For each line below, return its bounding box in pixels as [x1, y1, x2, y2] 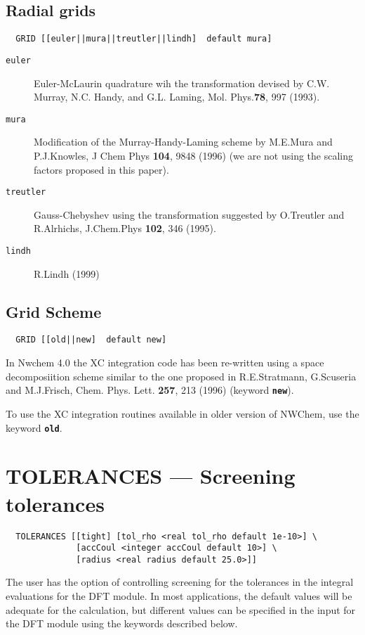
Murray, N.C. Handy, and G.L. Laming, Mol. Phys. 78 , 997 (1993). [34, 89, 320, 104]
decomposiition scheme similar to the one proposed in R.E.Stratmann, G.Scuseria [6, 368, 357, 383]
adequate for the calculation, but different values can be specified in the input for [6, 602, 356, 617]
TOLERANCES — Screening [6, 461, 296, 490]
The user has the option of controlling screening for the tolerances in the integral [6, 575, 354, 589]
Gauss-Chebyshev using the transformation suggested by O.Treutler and [34, 207, 345, 222]
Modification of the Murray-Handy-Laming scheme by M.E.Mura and [34, 134, 333, 149]
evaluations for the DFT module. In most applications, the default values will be [6, 589, 352, 603]
